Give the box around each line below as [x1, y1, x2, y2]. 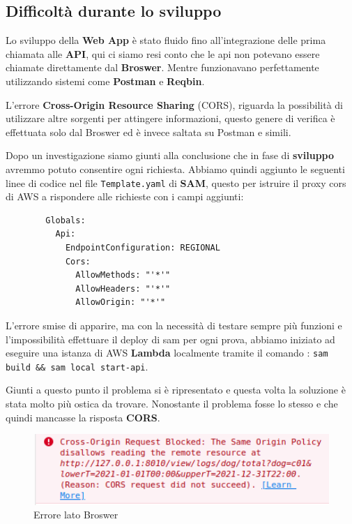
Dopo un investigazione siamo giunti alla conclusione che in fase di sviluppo [6, 148, 335, 163]
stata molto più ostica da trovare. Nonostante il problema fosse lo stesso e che [6, 396, 338, 411]
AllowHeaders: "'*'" [75, 283, 171, 294]
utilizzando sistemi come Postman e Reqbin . [6, 73, 205, 88]
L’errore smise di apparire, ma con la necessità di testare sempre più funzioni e [6, 317, 342, 332]
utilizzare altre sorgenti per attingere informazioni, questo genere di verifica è [6, 111, 335, 126]
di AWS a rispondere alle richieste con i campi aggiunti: [6, 189, 244, 204]
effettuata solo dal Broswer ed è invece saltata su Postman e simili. [6, 124, 291, 139]
